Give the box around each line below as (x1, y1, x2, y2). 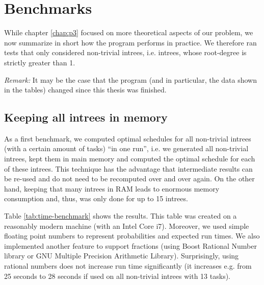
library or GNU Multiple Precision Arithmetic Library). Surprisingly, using (4, 250, 239, 261)
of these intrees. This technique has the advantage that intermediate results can (4, 163, 253, 174)
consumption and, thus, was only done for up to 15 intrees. (4, 193, 188, 204)
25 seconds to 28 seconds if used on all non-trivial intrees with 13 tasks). (4, 270, 230, 281)
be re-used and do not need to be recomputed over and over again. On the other (4, 173, 255, 184)
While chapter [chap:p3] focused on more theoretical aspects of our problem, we (4, 27, 253, 38)
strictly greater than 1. (4, 57, 75, 67)
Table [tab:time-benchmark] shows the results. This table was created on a (4, 210, 237, 221)
